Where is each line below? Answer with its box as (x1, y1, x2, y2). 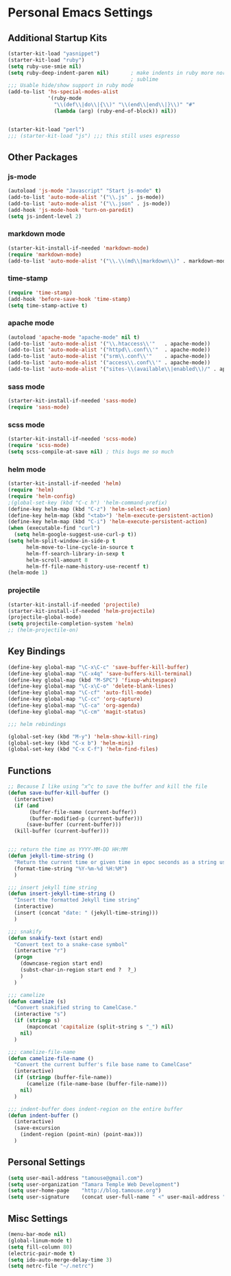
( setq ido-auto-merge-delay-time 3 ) (8, 1256, 112, 1263)
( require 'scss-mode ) (8, 442, 70, 449)
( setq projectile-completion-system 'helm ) (8, 621, 134, 627)
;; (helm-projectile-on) (8, 627, 79, 634)
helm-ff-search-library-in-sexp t (25, 550, 125, 557)
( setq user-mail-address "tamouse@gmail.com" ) (8, 1175, 143, 1181)
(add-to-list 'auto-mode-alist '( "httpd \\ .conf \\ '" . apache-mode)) (8, 346, 211, 354)
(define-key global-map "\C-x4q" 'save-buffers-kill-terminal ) (8, 670, 193, 677)
